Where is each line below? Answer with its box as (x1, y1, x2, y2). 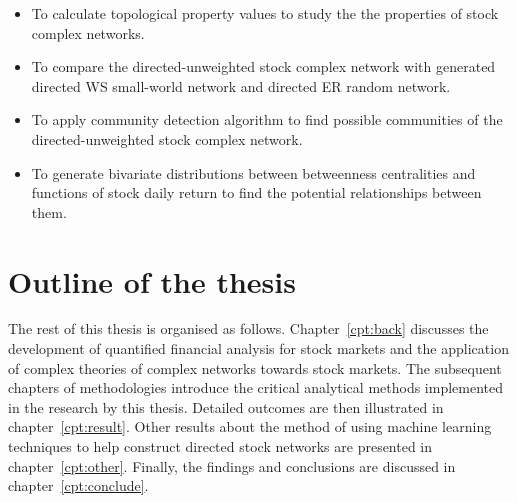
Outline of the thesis (8, 260, 296, 301)
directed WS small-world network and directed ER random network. (31, 75, 451, 96)
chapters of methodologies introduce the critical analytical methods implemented (8, 377, 504, 398)
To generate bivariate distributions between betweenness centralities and (31, 162, 476, 183)
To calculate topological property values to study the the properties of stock (31, 3, 499, 23)
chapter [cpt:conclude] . (8, 475, 149, 496)
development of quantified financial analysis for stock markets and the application (8, 338, 509, 359)
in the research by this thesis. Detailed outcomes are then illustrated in (8, 396, 444, 417)
